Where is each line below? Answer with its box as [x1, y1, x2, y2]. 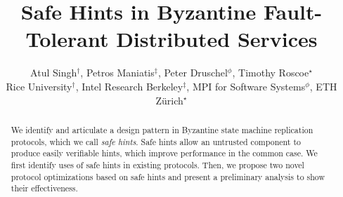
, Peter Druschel [157, 65, 228, 80]
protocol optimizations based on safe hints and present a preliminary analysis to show [11, 170, 325, 182]
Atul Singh [30, 65, 77, 80]
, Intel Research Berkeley [75, 79, 183, 93]
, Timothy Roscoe [232, 65, 309, 80]
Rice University [6, 79, 72, 93]
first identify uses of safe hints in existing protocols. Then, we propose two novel [11, 158, 304, 170]
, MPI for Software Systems [186, 79, 306, 93]
